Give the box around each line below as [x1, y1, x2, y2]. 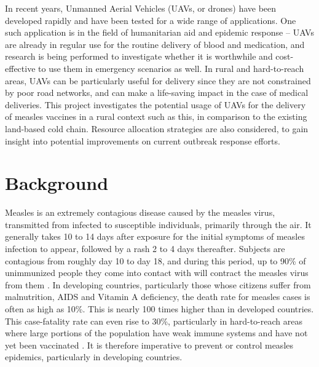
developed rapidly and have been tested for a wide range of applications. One [5, 14, 296, 26]
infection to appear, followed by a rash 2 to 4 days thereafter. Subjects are [5, 242, 285, 255]
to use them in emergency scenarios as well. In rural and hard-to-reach [38, 61, 304, 74]
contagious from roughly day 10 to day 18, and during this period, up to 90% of [5, 254, 306, 267]
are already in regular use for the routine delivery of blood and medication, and [5, 37, 305, 50]
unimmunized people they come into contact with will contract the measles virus [5, 266, 309, 279]
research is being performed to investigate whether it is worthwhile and [5, 50, 273, 63]
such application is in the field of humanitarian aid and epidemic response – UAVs [5, 26, 314, 39]
